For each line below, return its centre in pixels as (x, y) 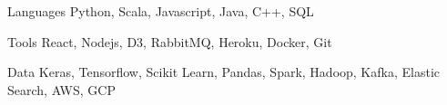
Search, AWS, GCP (61, 89)
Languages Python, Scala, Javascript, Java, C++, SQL (161, 11)
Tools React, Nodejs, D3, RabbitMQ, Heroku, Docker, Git (170, 41)
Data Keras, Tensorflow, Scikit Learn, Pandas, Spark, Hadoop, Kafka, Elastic (223, 72)
